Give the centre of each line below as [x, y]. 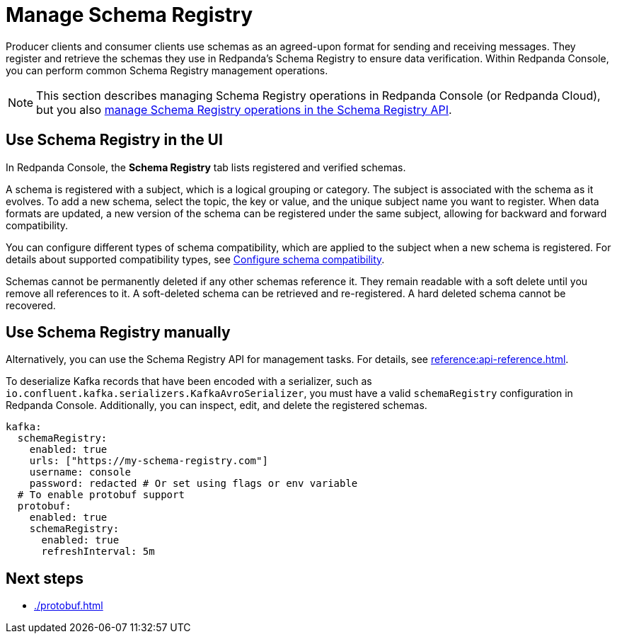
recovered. [31, 305]
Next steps [45, 578]
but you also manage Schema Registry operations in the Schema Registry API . [244, 109]
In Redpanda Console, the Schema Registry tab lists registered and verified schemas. [206, 167]
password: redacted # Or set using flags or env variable [194, 484]
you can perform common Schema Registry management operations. [167, 70]
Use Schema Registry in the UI [114, 140]
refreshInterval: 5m [98, 552]
